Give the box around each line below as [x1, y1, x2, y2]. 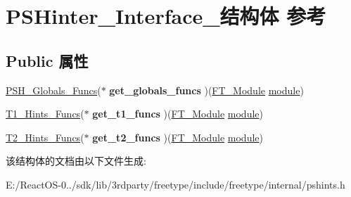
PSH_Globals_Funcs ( [6, 82, 101, 97]
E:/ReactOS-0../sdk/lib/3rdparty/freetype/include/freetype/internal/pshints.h [6, 177, 345, 191]
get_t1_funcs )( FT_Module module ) [92, 106, 263, 121]
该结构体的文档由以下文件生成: [6, 153, 146, 168]
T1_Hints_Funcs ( [6, 106, 84, 121]
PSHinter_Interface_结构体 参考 [6, 1, 326, 30]
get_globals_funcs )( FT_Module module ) [109, 82, 304, 97]
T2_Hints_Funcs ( [6, 129, 84, 144]
